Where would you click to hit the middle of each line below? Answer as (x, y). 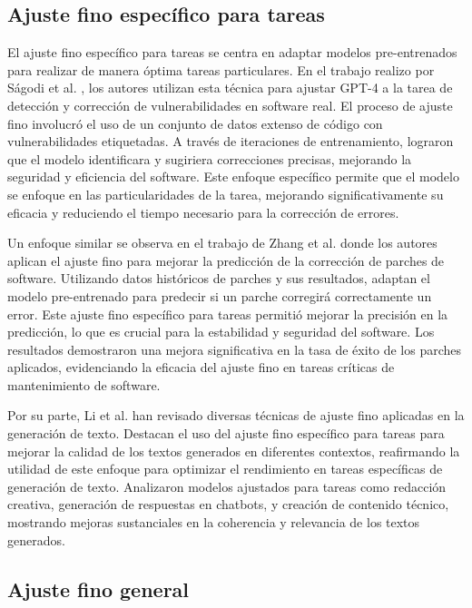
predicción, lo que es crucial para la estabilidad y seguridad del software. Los (221, 332)
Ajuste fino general (98, 588)
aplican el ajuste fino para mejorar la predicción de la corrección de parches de (226, 260)
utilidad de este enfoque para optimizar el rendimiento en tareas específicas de (225, 469)
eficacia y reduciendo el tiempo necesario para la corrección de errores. (203, 212)
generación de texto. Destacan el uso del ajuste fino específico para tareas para (226, 433)
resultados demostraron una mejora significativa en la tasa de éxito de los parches (235, 349)
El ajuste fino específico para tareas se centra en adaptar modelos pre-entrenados (232, 52)
